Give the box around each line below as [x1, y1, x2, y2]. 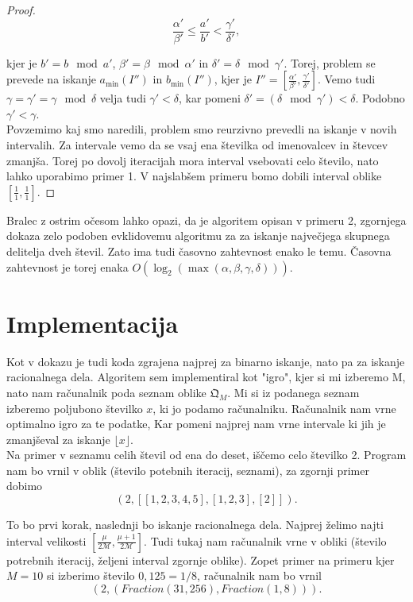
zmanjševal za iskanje [6, 430, 110, 447]
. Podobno [355, 90, 405, 106]
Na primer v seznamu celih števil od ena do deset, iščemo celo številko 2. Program [6, 446, 407, 463]
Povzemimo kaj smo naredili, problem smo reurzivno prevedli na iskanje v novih [6, 121, 397, 137]
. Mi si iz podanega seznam [227, 384, 360, 400]
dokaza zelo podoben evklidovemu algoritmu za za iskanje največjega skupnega [6, 227, 390, 244]
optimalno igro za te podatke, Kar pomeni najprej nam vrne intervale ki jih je [6, 415, 386, 432]
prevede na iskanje [6, 71, 96, 87]
